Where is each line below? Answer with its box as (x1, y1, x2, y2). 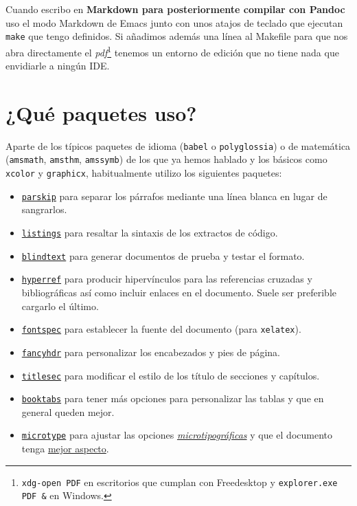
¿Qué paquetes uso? (5, 98, 197, 126)
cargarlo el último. (21, 298, 99, 313)
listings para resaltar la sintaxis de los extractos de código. (21, 225, 278, 240)
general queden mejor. (21, 404, 115, 419)
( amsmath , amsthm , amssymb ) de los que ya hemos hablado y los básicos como (5, 152, 327, 166)
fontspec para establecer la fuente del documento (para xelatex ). (21, 322, 301, 336)
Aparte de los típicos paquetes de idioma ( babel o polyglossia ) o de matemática (5, 138, 351, 153)
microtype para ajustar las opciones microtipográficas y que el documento (21, 428, 333, 442)
